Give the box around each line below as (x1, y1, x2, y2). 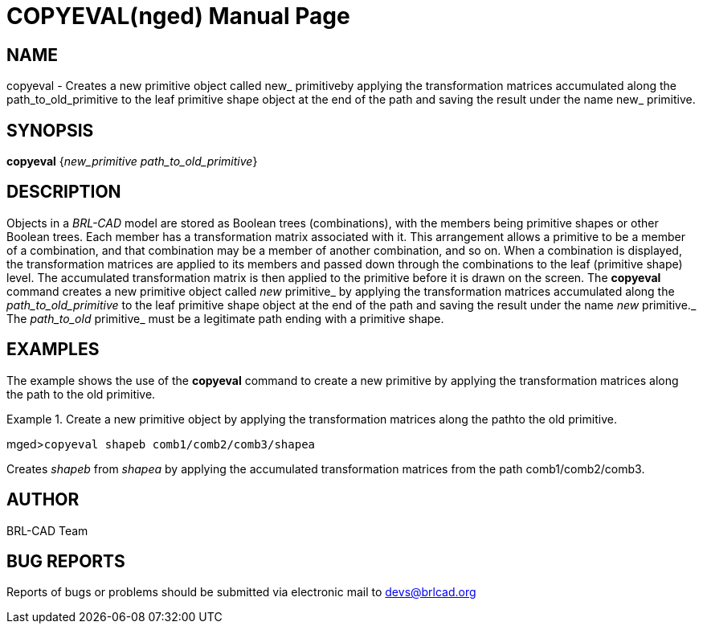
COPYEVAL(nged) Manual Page (6, 2, 350, 30)
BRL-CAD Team (6, 523, 88, 538)
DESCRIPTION (6, 182, 121, 202)
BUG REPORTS (6, 550, 125, 571)
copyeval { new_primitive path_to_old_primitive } (6, 154, 258, 169)
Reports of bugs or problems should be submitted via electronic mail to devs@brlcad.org (6, 585, 476, 599)
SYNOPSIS (6, 120, 94, 141)
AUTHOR (6, 489, 80, 510)
